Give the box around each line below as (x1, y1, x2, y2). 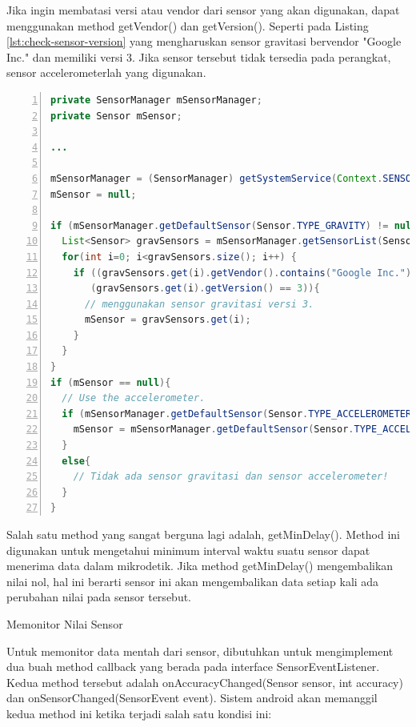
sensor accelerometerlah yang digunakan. (6, 64, 206, 81)
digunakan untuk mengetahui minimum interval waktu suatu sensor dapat (6, 541, 370, 558)
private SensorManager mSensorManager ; (50, 94, 262, 106)
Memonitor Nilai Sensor (6, 615, 123, 632)
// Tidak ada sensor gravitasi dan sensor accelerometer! (73, 471, 389, 483)
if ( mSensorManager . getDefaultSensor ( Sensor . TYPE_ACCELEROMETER (62, 408, 412, 420)
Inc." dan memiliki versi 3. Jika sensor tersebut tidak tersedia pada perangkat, (6, 48, 391, 65)
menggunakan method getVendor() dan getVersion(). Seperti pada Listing (6, 17, 369, 34)
